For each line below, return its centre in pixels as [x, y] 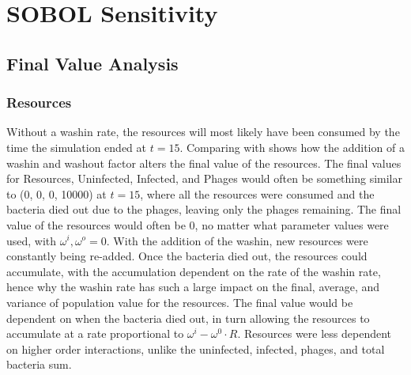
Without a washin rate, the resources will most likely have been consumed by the [203, 132]
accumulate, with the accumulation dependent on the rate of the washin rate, [194, 271]
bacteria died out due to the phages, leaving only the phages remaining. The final [204, 209]
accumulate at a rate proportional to [95, 333]
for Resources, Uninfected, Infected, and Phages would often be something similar [205, 178]
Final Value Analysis [92, 63]
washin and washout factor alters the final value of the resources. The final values [204, 163]
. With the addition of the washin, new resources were [237, 240]
